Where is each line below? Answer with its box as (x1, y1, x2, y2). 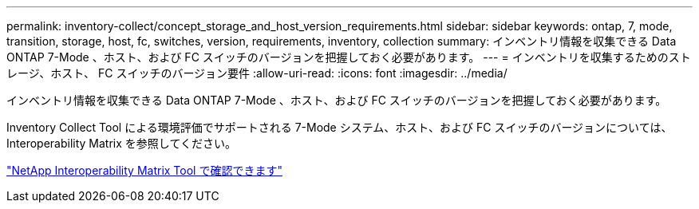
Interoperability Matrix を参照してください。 (6, 136, 236, 150)
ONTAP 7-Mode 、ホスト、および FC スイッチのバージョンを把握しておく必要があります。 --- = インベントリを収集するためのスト (6, 50, 691, 64)
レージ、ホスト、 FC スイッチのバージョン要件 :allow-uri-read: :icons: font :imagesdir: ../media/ (6, 66, 507, 80)
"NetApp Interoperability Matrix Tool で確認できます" (6, 164, 282, 177)
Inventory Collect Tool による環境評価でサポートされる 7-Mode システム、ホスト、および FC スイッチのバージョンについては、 (6, 120, 673, 134)
